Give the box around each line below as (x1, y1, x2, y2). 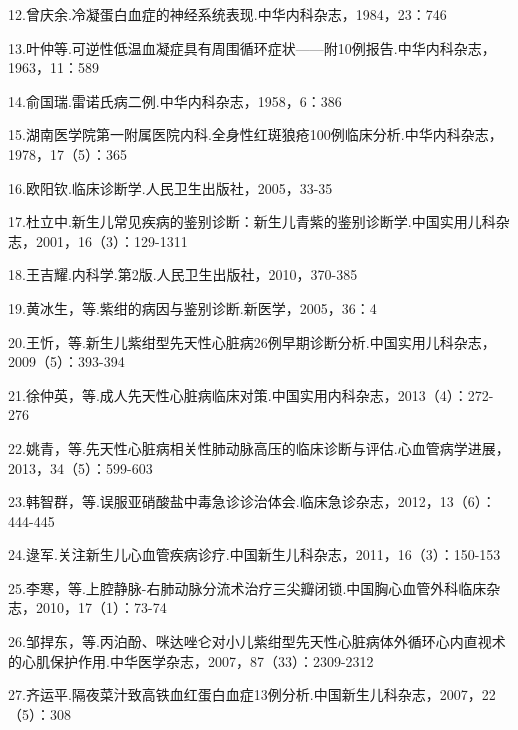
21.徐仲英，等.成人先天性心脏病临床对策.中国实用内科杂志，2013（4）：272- (8, 384, 494, 405)
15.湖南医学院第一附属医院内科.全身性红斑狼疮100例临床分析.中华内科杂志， (8, 124, 503, 145)
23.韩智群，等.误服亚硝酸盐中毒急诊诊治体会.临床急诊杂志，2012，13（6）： (8, 491, 496, 512)
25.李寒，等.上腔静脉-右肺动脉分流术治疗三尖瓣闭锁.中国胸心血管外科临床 (8, 577, 487, 598)
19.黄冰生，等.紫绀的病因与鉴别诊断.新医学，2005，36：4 (8, 297, 377, 318)
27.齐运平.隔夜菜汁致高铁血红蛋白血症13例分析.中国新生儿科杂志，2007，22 (8, 684, 496, 705)
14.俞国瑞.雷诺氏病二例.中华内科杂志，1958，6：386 (8, 90, 342, 111)
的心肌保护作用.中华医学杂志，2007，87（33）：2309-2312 (8, 650, 374, 671)
